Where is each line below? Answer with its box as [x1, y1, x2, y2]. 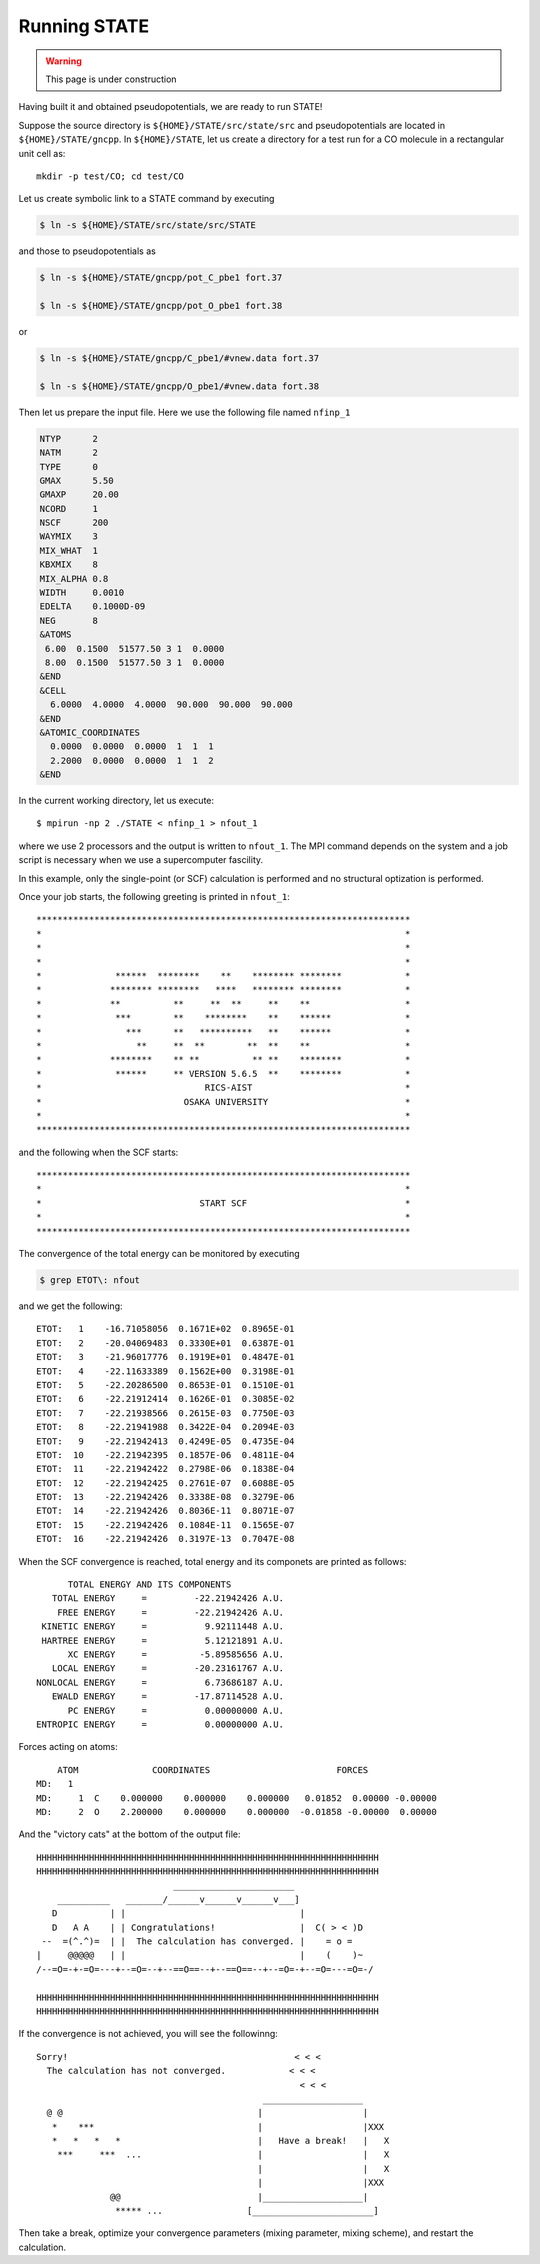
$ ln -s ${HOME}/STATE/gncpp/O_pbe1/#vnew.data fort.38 [39, 380, 320, 392]
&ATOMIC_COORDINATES [39, 726, 140, 738]
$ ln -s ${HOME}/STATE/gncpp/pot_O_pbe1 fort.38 [39, 300, 283, 312]
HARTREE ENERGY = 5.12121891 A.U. [41, 1635, 285, 1646]
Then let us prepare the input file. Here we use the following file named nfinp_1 [18, 406, 351, 418]
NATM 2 [39, 447, 99, 459]
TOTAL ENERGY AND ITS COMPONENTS [67, 1579, 232, 1590]
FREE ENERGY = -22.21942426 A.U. [56, 1606, 285, 1618]
